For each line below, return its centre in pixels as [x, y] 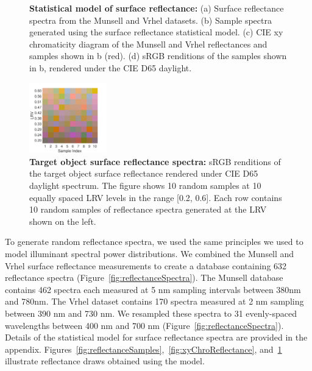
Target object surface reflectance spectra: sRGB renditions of [155, 161]
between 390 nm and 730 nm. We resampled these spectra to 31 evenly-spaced [151, 313]
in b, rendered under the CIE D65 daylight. [111, 67]
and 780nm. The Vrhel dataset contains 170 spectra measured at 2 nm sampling [154, 301]
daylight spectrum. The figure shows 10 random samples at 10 [145, 185]
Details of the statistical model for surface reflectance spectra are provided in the [156, 337]
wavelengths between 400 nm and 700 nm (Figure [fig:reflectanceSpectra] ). [144, 325]
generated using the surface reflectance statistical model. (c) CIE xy [156, 32]
